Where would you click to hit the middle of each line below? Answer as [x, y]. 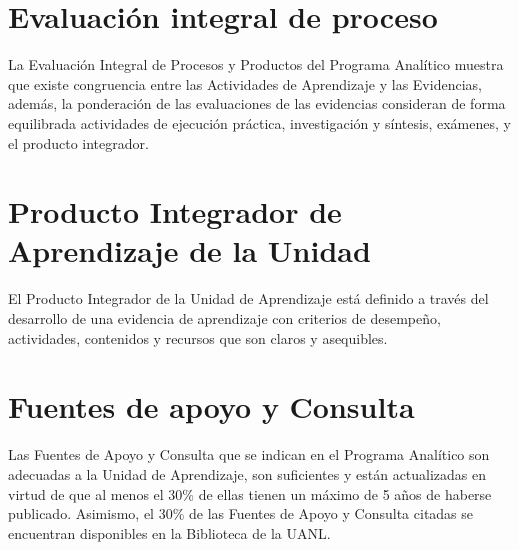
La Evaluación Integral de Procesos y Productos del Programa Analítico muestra [256, 64]
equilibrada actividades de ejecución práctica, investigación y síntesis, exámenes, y [259, 122]
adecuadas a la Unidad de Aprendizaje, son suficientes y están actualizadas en [247, 473]
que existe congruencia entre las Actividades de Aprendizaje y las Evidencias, [245, 83]
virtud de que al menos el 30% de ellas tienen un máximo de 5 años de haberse [250, 493]
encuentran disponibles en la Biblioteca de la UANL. [169, 532]
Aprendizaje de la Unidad [189, 250]
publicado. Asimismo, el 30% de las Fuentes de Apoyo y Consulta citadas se [241, 513]
